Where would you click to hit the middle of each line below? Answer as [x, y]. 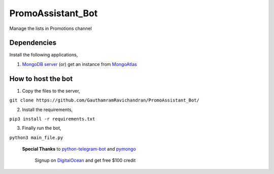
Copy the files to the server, [51, 91]
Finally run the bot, [42, 128]
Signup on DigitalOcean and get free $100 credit [85, 160]
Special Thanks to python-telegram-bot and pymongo [79, 149]
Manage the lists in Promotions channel [51, 28]
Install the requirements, [47, 110]
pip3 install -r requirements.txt [52, 119]
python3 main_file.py [36, 137]
